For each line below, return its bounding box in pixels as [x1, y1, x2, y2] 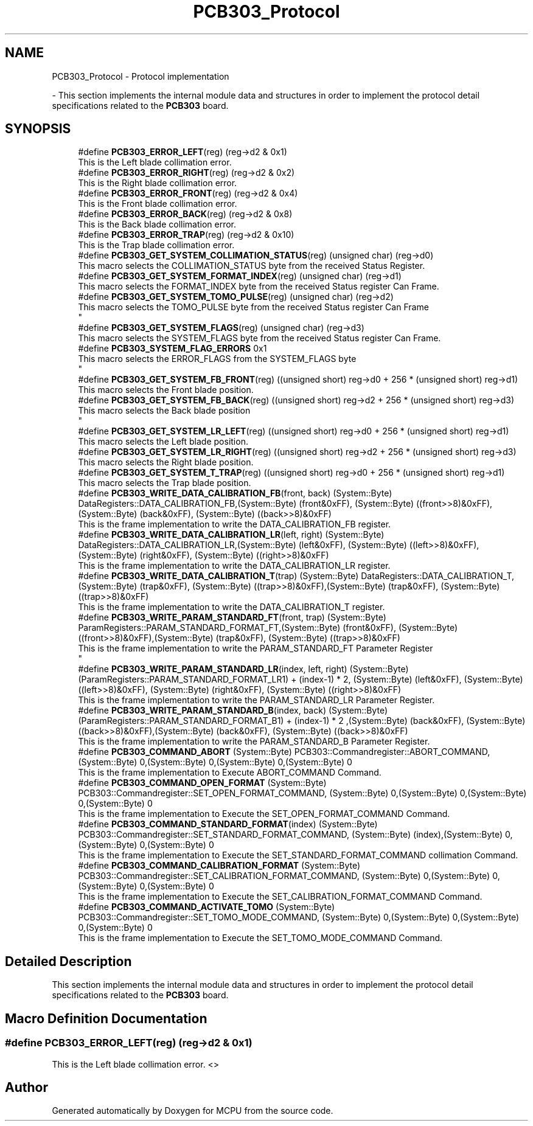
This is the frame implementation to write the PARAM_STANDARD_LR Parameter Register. [78, 695, 435, 706]
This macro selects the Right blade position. [78, 457, 254, 468]
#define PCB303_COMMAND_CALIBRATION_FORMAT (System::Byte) [78, 860, 361, 871]
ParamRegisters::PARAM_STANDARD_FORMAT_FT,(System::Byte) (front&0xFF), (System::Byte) [78, 622, 458, 633]
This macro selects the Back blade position [78, 405, 251, 416]
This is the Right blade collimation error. [78, 178, 237, 189]
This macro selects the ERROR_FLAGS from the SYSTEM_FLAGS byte [78, 353, 357, 364]
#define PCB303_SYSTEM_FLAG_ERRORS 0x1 [78, 343, 267, 354]
